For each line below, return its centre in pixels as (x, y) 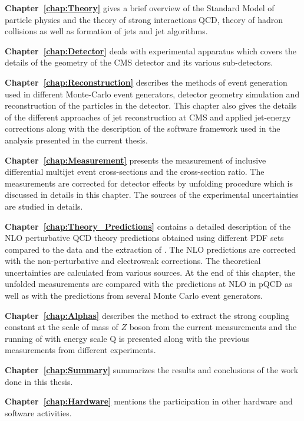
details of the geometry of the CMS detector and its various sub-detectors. (139, 62)
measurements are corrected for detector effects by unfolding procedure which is (149, 183)
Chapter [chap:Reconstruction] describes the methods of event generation (146, 82)
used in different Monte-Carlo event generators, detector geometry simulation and (152, 94)
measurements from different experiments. (80, 350)
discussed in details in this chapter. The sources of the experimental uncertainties (152, 195)
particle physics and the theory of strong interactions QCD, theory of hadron (144, 19)
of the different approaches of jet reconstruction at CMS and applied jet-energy (148, 117)
